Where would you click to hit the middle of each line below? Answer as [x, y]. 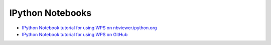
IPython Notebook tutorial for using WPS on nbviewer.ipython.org [89, 28]
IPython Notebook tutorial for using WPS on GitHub [75, 34]
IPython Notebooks [50, 13]
